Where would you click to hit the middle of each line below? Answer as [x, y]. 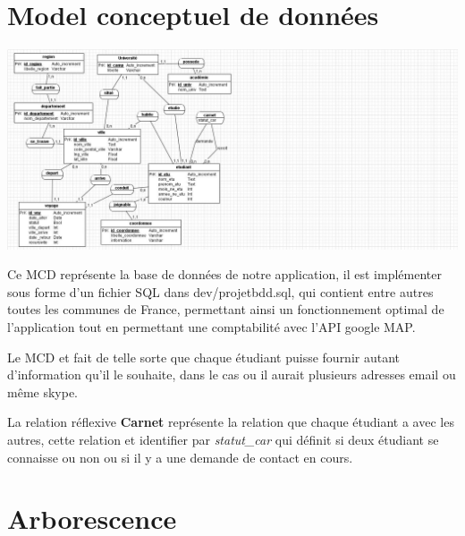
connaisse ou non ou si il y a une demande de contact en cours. [180, 457]
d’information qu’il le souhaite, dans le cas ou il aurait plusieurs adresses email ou [232, 374]
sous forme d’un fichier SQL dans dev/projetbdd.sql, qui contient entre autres [220, 291]
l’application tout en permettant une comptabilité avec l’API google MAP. [211, 326]
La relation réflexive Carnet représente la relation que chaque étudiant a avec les [231, 422]
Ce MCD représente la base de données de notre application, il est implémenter [224, 274]
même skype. [43, 391]
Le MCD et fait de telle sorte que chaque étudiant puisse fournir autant [204, 357]
